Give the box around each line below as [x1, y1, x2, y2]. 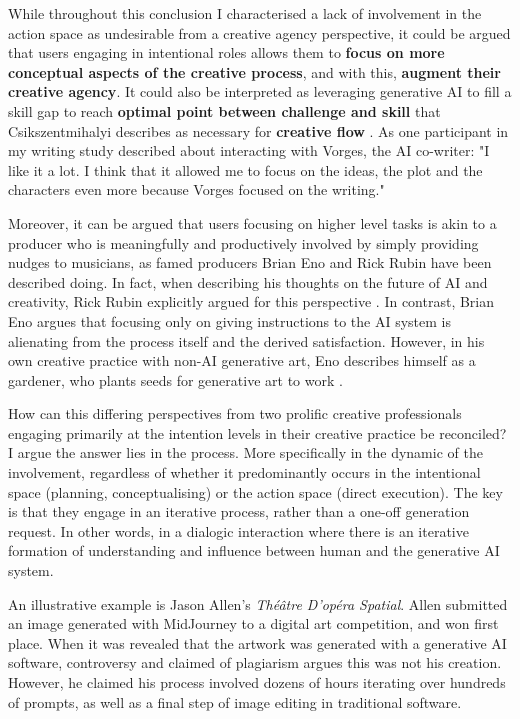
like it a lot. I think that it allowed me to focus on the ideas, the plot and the [8, 159, 483, 180]
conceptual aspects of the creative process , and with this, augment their [8, 61, 501, 82]
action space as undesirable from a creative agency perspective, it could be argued [8, 22, 511, 43]
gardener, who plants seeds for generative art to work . [8, 369, 343, 390]
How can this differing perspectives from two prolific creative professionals [8, 403, 462, 424]
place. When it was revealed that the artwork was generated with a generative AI [8, 632, 507, 653]
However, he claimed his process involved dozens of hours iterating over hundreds [8, 672, 506, 692]
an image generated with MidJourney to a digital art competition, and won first [8, 613, 499, 634]
